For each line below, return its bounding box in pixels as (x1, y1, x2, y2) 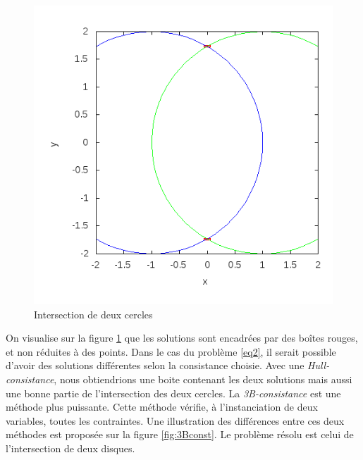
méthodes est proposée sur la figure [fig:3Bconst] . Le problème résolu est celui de (6, 427, 354, 442)
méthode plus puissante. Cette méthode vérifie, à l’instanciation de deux (6, 399, 318, 414)
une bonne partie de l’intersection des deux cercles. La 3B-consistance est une (6, 385, 341, 400)
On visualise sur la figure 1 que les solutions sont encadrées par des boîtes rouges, (6, 330, 358, 345)
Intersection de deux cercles (34, 306, 153, 321)
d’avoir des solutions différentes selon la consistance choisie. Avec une (6, 358, 304, 373)
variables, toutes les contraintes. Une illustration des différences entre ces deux (6, 413, 345, 428)
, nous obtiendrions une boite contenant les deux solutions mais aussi (54, 371, 352, 386)
